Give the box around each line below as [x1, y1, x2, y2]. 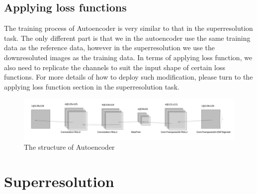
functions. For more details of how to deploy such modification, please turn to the [4, 72, 253, 82]
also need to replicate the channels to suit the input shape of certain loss [4, 62, 226, 72]
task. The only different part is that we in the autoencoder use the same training [4, 32, 251, 43]
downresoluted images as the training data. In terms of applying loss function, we [4, 52, 253, 62]
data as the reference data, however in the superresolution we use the [4, 42, 215, 53]
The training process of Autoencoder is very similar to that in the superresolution [4, 23, 253, 33]
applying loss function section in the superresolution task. [4, 81, 179, 92]
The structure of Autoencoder [24, 141, 115, 152]
